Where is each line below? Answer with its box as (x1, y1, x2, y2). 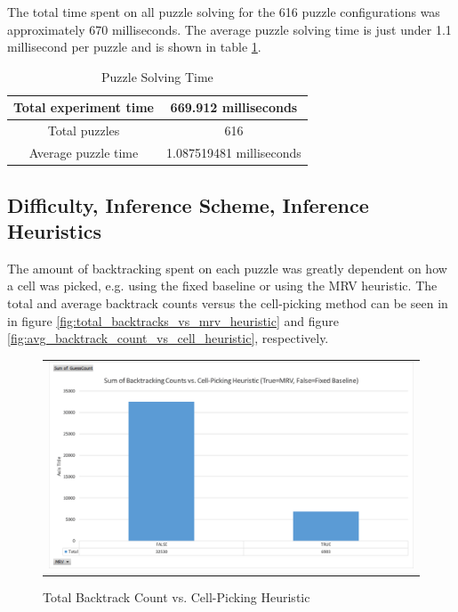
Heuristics (7, 216, 101, 244)
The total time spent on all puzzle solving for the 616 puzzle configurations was (7, 3, 440, 20)
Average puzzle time (28, 143, 139, 162)
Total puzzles (47, 121, 120, 140)
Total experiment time (13, 98, 154, 117)
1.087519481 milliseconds (166, 143, 301, 162)
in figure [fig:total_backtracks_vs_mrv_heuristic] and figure (7, 311, 340, 330)
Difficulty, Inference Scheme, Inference (7, 191, 369, 218)
